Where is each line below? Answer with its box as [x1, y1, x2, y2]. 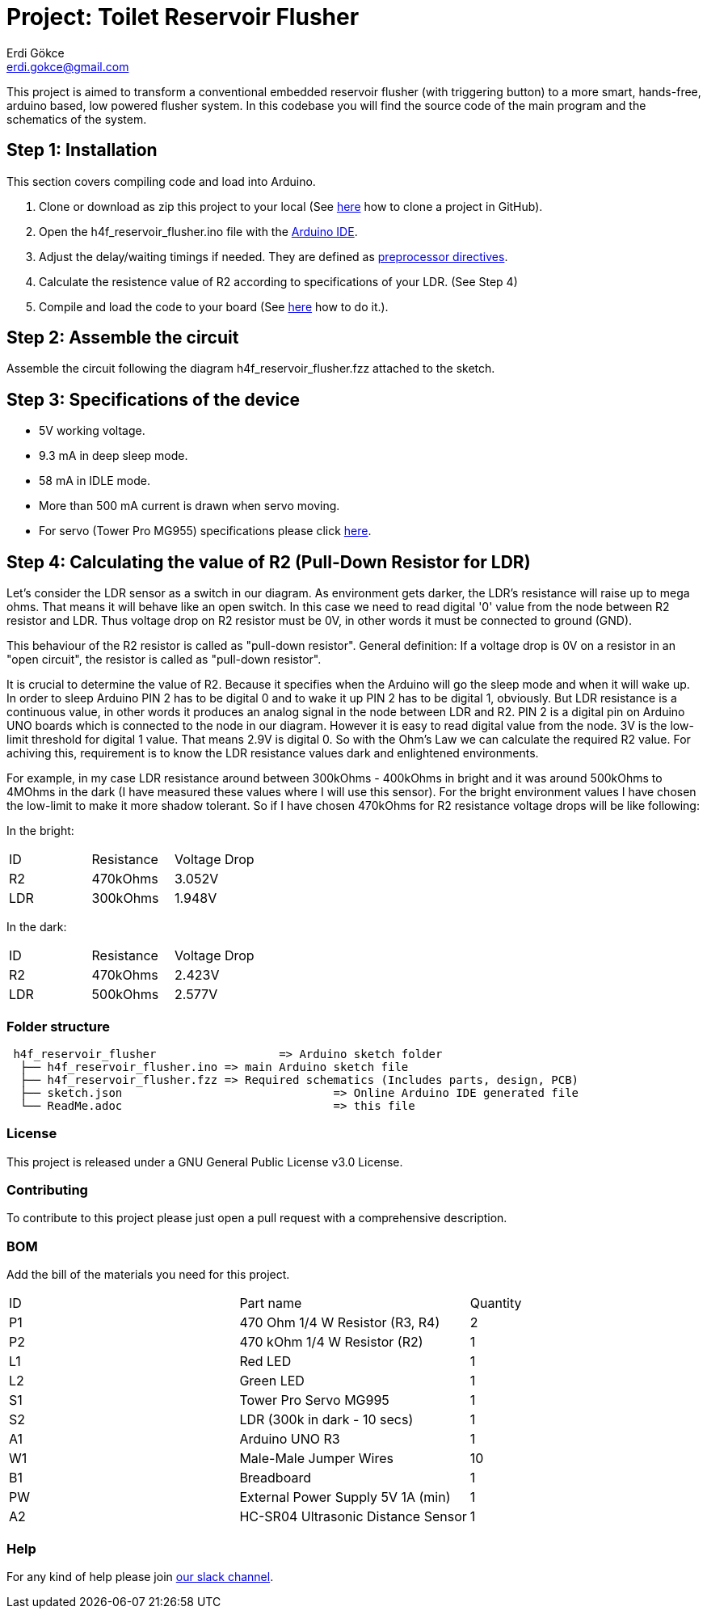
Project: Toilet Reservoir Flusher [6, 3, 360, 31]
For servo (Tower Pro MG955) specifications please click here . [39, 524, 372, 538]
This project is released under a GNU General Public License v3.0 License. [6, 1154, 403, 1169]
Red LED [239, 1353, 292, 1370]
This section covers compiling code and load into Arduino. [6, 174, 316, 188]
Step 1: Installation [6, 140, 158, 161]
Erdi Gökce [6, 45, 65, 60]
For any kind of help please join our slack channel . [6, 1569, 274, 1583]
